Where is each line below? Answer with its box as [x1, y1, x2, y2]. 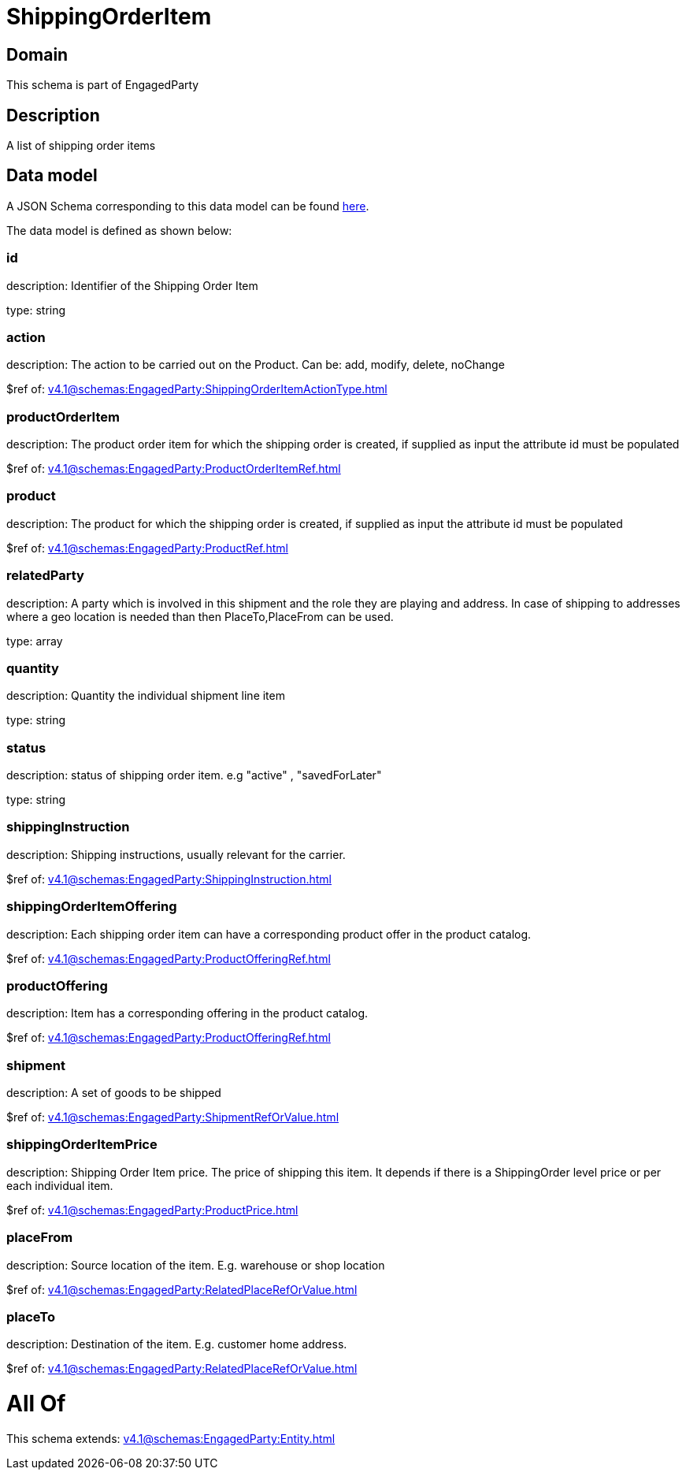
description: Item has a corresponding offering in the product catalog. [6, 1006, 368, 1021]
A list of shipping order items [6, 139, 156, 153]
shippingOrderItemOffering [6, 898, 177, 915]
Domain [6, 44, 69, 65]
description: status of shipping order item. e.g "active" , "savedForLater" [6, 768, 382, 783]
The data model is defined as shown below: [6, 223, 232, 237]
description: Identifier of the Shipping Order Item [6, 278, 258, 292]
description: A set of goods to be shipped [6, 1086, 221, 1100]
